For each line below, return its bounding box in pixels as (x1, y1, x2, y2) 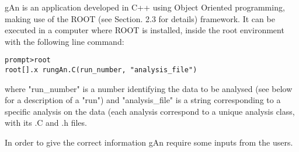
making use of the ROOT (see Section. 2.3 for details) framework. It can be (5, 12, 275, 24)
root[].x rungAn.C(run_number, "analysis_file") (5, 66, 197, 75)
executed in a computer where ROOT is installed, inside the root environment (5, 24, 284, 36)
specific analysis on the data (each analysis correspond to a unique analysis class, (5, 105, 295, 117)
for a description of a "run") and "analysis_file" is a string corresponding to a (5, 94, 281, 106)
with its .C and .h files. (5, 116, 87, 129)
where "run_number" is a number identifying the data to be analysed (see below (5, 82, 293, 94)
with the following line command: (5, 35, 124, 47)
